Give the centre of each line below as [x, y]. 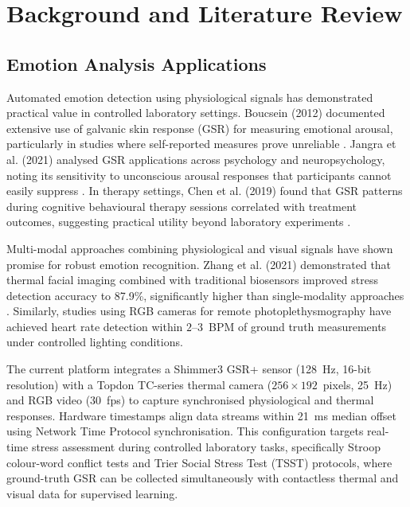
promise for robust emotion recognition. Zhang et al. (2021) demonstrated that [199, 264]
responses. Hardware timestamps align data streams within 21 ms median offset [202, 415]
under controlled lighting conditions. [95, 342]
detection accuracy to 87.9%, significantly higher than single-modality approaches [205, 295]
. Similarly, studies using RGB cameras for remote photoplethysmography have [199, 311]
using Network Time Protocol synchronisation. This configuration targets [185, 431]
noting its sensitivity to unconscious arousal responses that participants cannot [199, 175]
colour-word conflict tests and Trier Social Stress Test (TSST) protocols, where [199, 462]
